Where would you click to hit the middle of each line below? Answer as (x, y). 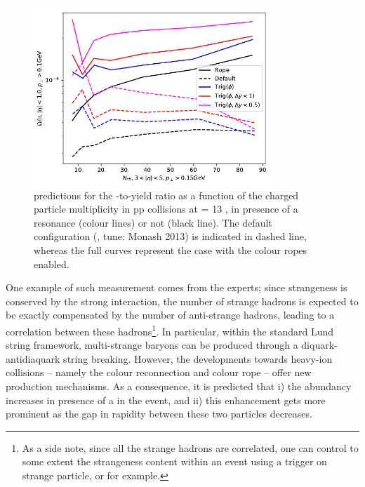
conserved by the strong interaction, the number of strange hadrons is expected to (182, 301)
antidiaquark (33, 358)
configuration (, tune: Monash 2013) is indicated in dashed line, (170, 236)
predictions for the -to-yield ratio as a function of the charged (166, 195)
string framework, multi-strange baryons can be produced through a (152, 345)
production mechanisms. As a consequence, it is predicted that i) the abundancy (179, 386)
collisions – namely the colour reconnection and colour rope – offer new (159, 372)
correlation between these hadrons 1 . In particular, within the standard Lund (170, 330)
